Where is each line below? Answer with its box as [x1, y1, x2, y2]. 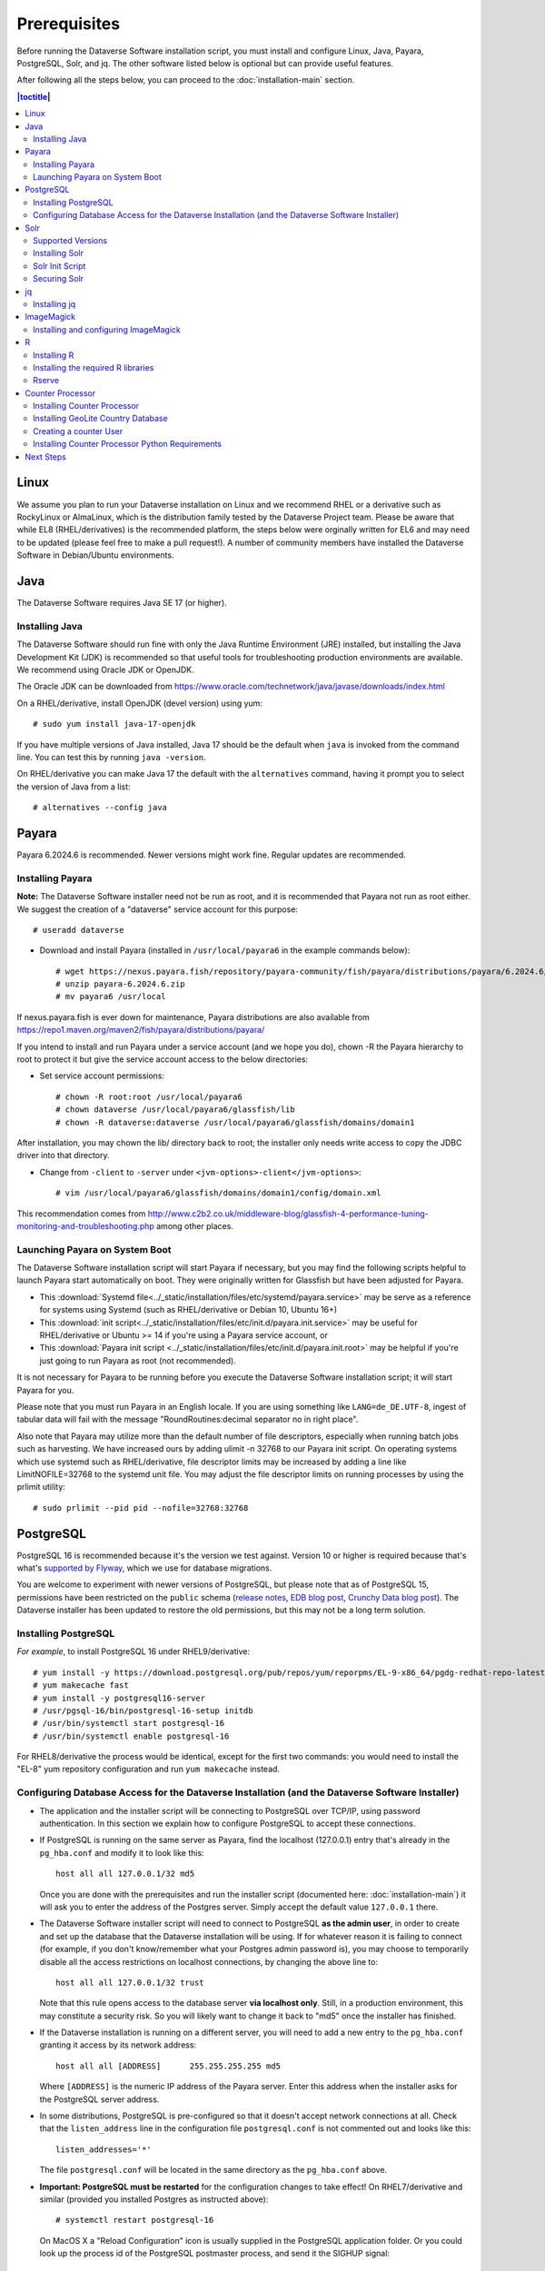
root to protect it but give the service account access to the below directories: [16, 1054, 309, 1065]
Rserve [33, 375, 59, 386]
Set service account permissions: [39, 1070, 165, 1081]
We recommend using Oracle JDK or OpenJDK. [16, 664, 194, 675]
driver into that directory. [16, 1150, 110, 1161]
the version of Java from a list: [16, 781, 131, 792]
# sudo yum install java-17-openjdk [33, 719, 196, 729]
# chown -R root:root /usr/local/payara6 [55, 1091, 243, 1102]
